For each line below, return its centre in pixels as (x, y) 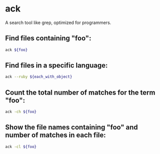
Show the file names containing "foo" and (72, 127)
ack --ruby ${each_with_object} (39, 77)
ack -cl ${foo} (21, 146)
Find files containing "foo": (48, 38)
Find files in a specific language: (57, 65)
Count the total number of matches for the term (80, 92)
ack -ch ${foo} (21, 112)
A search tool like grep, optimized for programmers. (58, 22)
